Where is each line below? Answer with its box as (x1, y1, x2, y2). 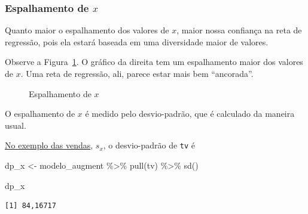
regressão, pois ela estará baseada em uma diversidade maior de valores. (5, 35, 269, 48)
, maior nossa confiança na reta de (176, 24, 302, 36)
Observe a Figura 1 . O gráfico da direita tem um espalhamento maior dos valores (5, 55, 303, 68)
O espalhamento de (5, 107, 75, 120)
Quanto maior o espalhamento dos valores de (5, 24, 169, 36)
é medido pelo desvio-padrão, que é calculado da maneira (85, 107, 295, 120)
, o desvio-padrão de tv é (103, 139, 196, 151)
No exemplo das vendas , (5, 139, 93, 151)
